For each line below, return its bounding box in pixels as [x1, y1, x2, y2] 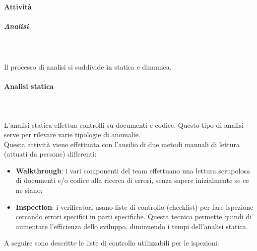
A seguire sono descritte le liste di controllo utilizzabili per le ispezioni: [4, 238, 219, 248]
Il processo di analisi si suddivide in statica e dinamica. [4, 61, 172, 72]
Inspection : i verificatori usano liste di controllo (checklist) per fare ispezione [15, 201, 254, 212]
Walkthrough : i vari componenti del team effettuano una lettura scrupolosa [15, 165, 250, 175]
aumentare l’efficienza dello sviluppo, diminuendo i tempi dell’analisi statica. [15, 221, 248, 231]
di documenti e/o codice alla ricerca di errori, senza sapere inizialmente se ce [15, 175, 249, 185]
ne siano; [15, 185, 43, 195]
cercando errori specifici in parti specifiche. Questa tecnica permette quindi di [15, 211, 252, 222]
